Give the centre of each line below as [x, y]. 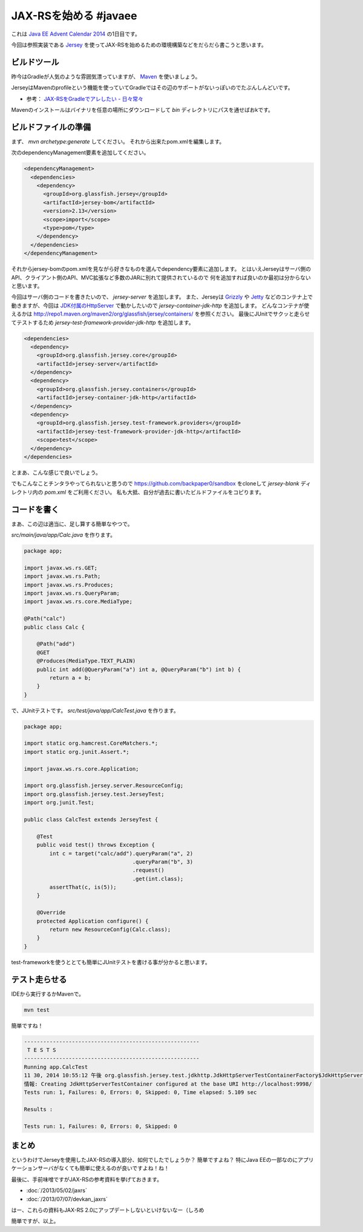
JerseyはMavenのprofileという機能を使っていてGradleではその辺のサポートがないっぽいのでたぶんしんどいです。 [152, 88]
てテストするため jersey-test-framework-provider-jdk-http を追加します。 [103, 322]
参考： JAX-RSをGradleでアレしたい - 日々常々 [85, 99]
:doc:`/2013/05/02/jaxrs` [57, 1190]
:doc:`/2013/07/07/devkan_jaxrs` [67, 1199]
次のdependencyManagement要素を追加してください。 [80, 153]
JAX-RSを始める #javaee [74, 16]
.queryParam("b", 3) [163, 862]
